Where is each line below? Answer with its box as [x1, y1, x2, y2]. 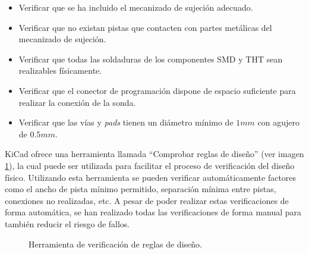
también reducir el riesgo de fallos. [5, 217, 130, 230]
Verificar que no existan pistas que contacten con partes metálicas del [18, 21, 272, 33]
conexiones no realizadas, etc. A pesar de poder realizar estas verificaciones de [5, 194, 289, 206]
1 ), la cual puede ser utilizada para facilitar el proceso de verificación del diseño [5, 159, 295, 171]
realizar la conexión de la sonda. [18, 96, 136, 108]
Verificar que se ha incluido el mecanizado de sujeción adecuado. [18, 1, 253, 13]
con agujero [257, 116, 299, 128]
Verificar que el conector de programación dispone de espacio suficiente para [18, 84, 296, 96]
